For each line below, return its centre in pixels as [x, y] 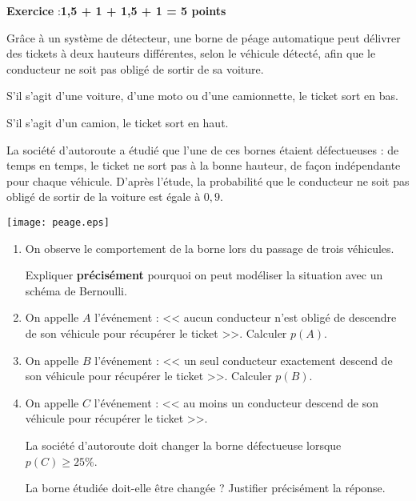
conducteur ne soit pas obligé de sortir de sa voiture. [135, 68]
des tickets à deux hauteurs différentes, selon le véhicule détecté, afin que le [191, 53]
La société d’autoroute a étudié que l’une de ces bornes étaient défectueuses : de [203, 149]
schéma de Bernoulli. [76, 290]
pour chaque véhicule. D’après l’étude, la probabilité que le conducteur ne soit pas [208, 180]
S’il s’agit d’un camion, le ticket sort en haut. [118, 122]
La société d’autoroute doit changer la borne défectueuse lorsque [183, 445]
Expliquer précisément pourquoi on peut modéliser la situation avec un [204, 275]
